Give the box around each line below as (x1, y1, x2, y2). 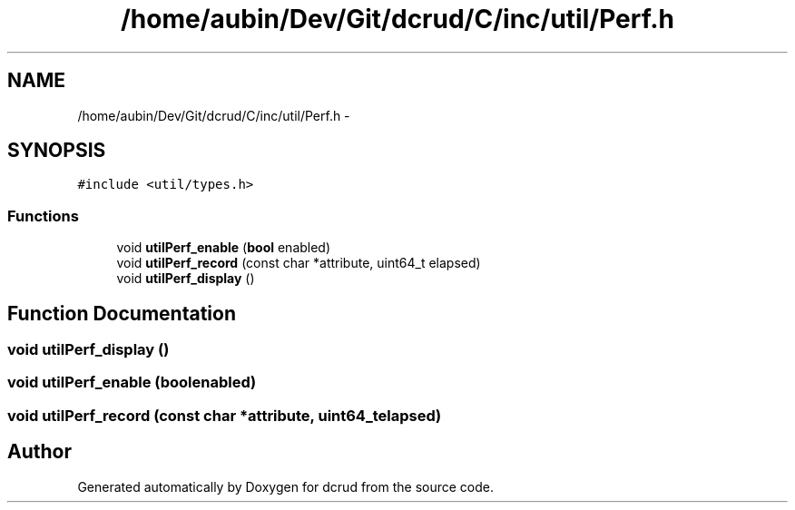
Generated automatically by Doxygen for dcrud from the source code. (77, 478, 495, 495)
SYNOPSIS (7, 139, 106, 162)
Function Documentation (7, 301, 236, 325)
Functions (7, 206, 79, 225)
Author (7, 440, 72, 464)
